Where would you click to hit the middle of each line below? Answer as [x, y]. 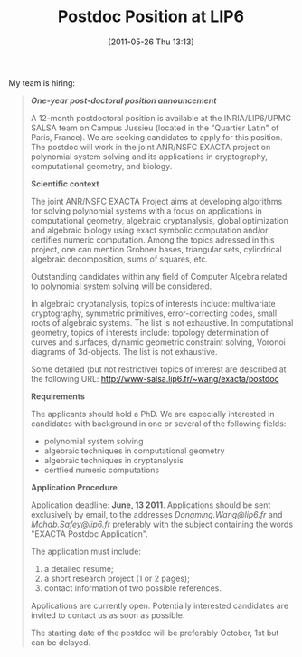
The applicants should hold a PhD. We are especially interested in [152, 414]
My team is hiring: [42, 82]
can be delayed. [61, 642]
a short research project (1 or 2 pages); [117, 578]
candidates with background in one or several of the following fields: [158, 424]
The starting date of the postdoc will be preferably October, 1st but [155, 633]
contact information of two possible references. [133, 588]
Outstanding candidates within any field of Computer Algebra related [159, 276]
